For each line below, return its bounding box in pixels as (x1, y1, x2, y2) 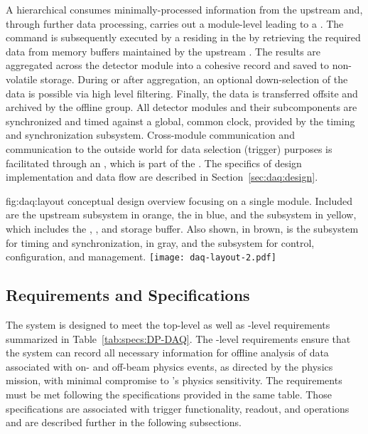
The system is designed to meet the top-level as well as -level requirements (6, 317, 330, 332)
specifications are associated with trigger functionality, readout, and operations (6, 401, 350, 416)
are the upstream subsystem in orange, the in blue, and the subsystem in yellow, (6, 207, 357, 222)
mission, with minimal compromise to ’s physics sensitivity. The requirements (6, 373, 342, 388)
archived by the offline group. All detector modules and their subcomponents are (6, 100, 357, 115)
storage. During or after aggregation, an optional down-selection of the (40, 71, 348, 86)
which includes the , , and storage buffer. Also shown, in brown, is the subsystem (6, 221, 359, 235)
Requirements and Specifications (6, 284, 250, 306)
